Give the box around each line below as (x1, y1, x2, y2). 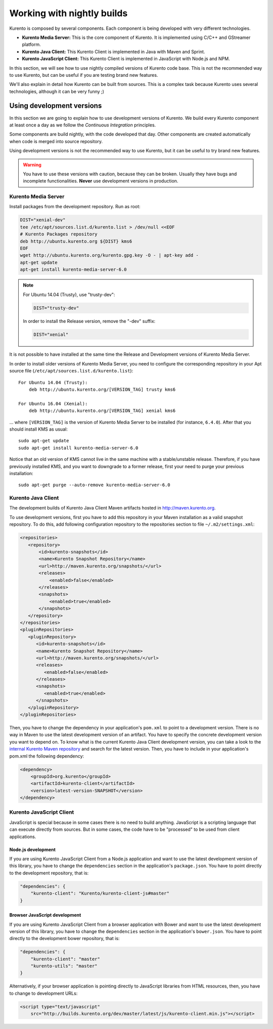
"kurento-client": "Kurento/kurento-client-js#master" (30, 891, 169, 897)
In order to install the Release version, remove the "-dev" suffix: (23, 318, 156, 324)
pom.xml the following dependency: (9, 753, 84, 759)
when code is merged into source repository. (9, 138, 103, 144)
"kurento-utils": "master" (30, 963, 98, 969)
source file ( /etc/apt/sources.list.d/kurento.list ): (9, 368, 133, 374)
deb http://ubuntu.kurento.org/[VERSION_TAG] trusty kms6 (28, 387, 176, 393)
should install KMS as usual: (9, 426, 68, 432)
